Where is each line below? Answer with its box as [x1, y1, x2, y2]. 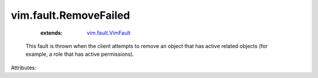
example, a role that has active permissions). [25, 50, 134, 58]
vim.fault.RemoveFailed [11, 9, 130, 22]
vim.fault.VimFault [87, 29, 131, 36]
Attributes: [11, 64, 37, 71]
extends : [40, 29, 63, 36]
